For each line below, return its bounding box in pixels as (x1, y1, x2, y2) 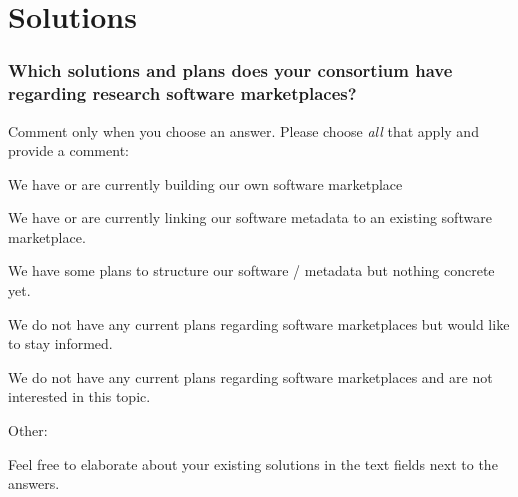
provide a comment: (8, 140, 129, 161)
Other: (8, 420, 48, 441)
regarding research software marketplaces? (8, 81, 357, 106)
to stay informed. (8, 333, 113, 354)
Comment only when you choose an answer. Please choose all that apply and (8, 120, 479, 141)
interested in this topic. (8, 386, 151, 407)
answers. (8, 473, 60, 494)
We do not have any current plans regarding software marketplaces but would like (8, 313, 510, 334)
